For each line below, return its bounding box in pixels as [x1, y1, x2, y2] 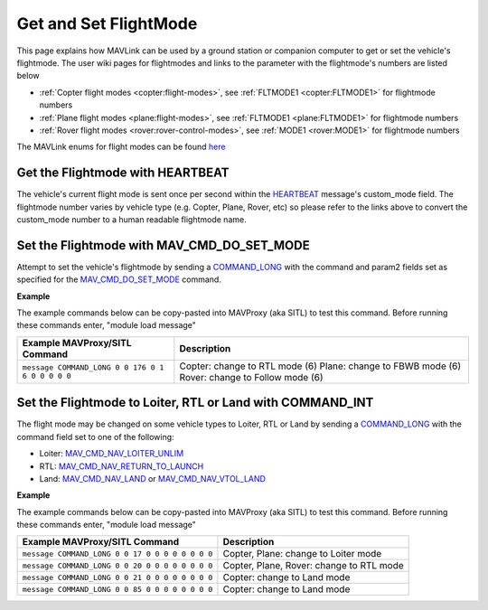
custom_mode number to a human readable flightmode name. [16, 213, 248, 225]
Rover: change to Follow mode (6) [179, 371, 324, 383]
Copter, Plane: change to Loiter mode [222, 548, 382, 560]
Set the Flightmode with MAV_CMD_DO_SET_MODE [16, 238, 311, 253]
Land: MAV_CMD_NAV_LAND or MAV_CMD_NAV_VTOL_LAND [39, 473, 267, 483]
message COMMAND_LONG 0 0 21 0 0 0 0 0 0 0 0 [22, 572, 213, 582]
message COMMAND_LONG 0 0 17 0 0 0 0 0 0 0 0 [22, 549, 213, 558]
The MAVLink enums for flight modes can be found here [16, 141, 226, 153]
